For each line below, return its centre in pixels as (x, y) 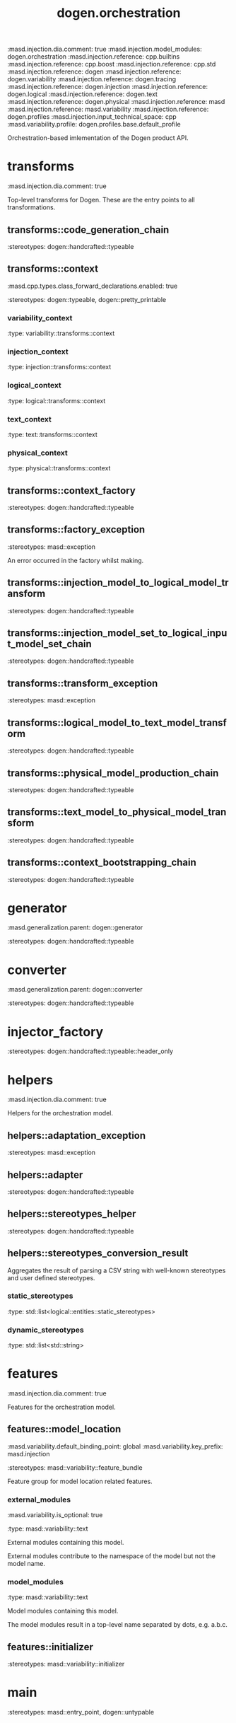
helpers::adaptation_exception (77, 1136)
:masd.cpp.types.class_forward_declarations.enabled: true (93, 286)
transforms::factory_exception (76, 529)
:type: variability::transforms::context (61, 333)
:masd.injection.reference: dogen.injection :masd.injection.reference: (108, 87)
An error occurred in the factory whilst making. (76, 560)
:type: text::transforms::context (52, 434)
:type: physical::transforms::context (59, 468)
